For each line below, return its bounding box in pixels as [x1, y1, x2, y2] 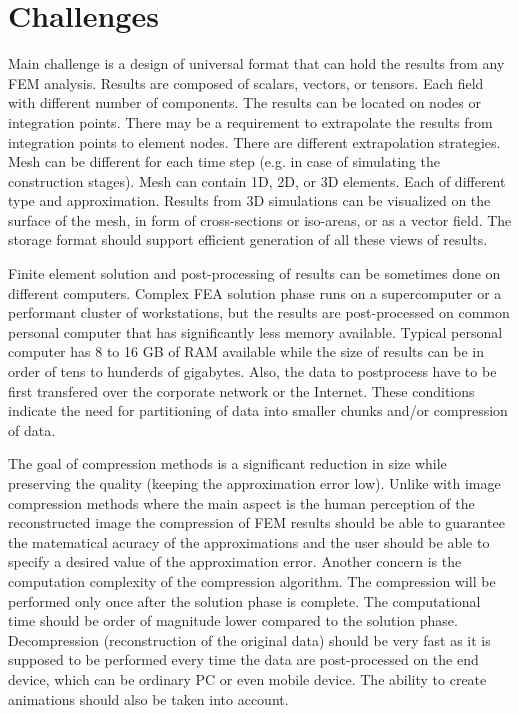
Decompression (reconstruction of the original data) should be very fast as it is [8, 629, 491, 650]
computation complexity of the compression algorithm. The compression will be [8, 570, 496, 591]
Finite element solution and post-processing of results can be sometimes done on [8, 263, 501, 284]
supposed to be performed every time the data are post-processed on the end [8, 649, 479, 670]
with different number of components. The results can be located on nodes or [8, 92, 481, 113]
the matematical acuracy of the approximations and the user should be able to [8, 531, 490, 552]
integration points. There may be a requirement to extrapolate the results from [8, 111, 493, 132]
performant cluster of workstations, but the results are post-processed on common [8, 302, 510, 323]
